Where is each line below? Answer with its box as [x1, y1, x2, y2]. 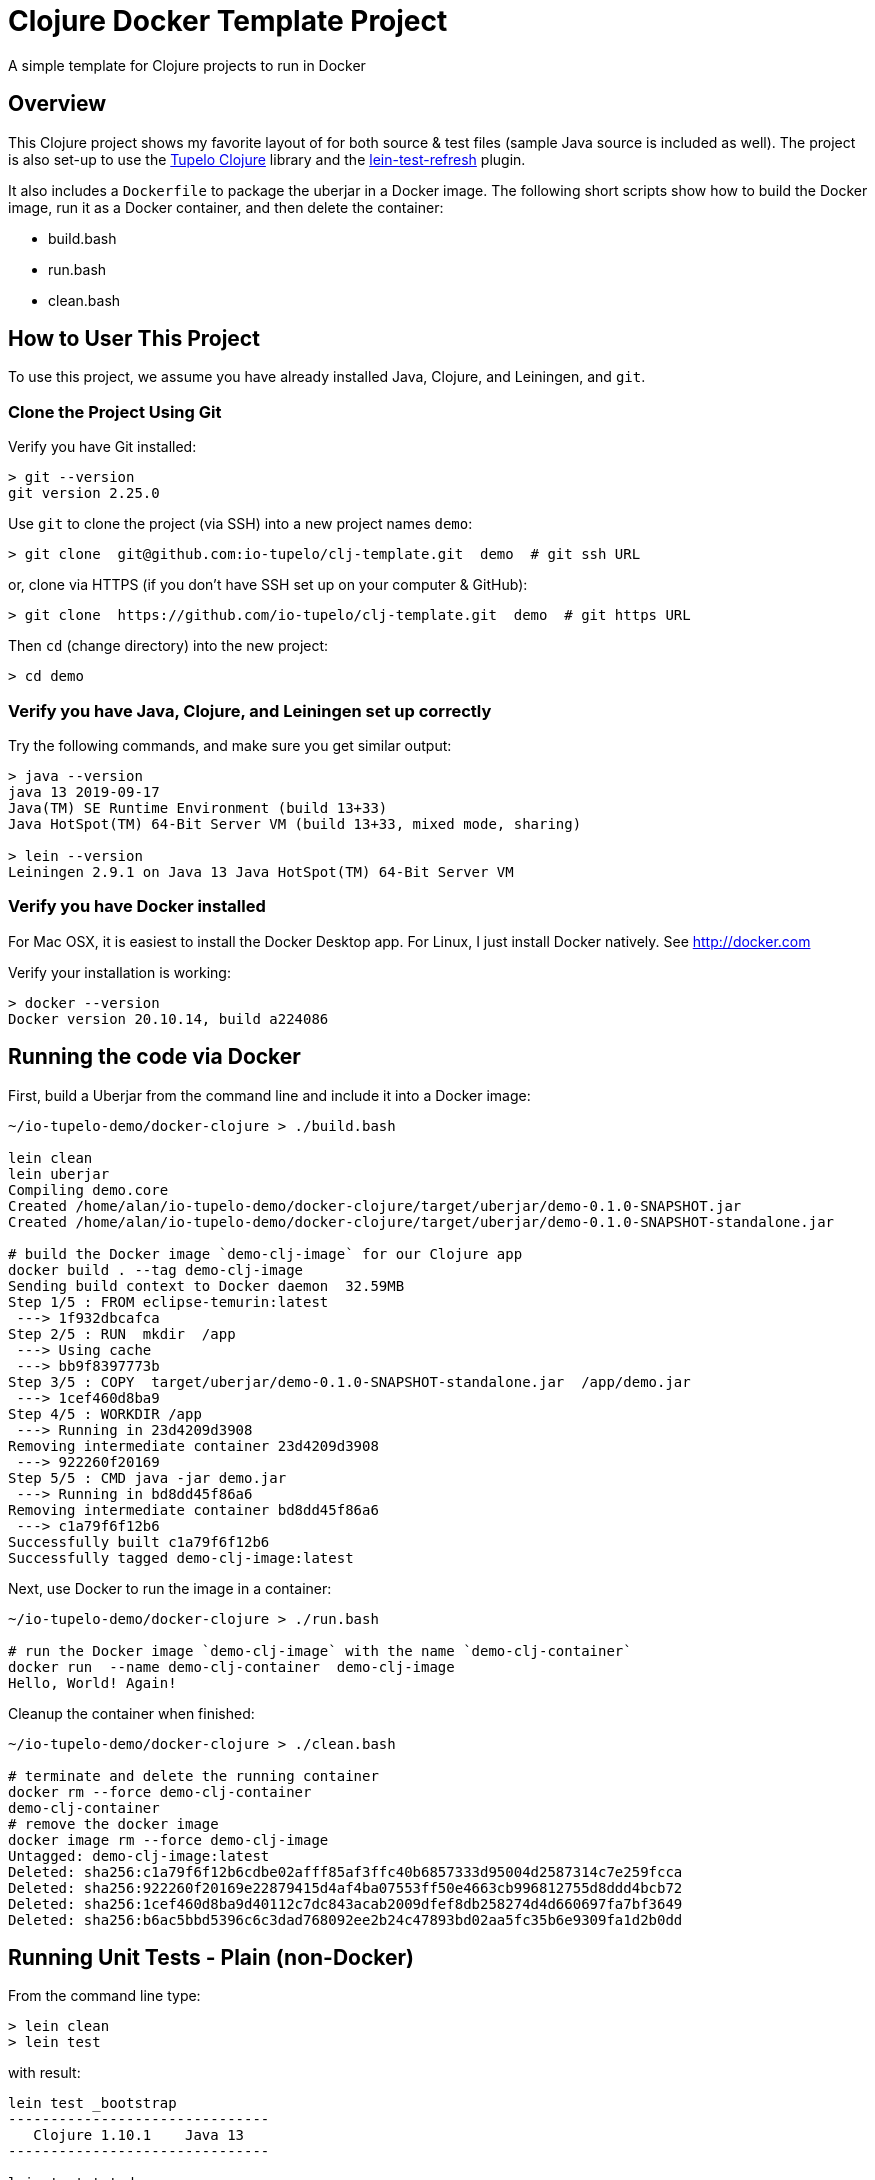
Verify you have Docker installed [8, 896, 266, 917]
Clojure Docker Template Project [8, 4, 448, 38]
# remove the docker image [8, 1815, 219, 1832]
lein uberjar [8, 1165, 110, 1182]
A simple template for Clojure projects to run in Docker [8, 56, 366, 74]
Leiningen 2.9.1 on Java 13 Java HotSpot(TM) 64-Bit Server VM [8, 863, 514, 880]
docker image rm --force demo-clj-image [8, 1831, 329, 1848]
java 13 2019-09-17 [8, 783, 160, 800]
